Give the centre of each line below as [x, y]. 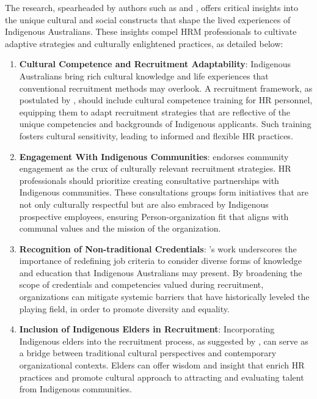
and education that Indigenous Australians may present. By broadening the [161, 272]
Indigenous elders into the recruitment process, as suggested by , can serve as [164, 341]
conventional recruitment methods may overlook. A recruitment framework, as [166, 88]
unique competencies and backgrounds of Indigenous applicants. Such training [165, 124]
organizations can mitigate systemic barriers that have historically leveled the [164, 297]
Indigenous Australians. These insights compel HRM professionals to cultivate [151, 31]
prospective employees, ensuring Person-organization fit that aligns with [154, 216]
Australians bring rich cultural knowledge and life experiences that [144, 75]
